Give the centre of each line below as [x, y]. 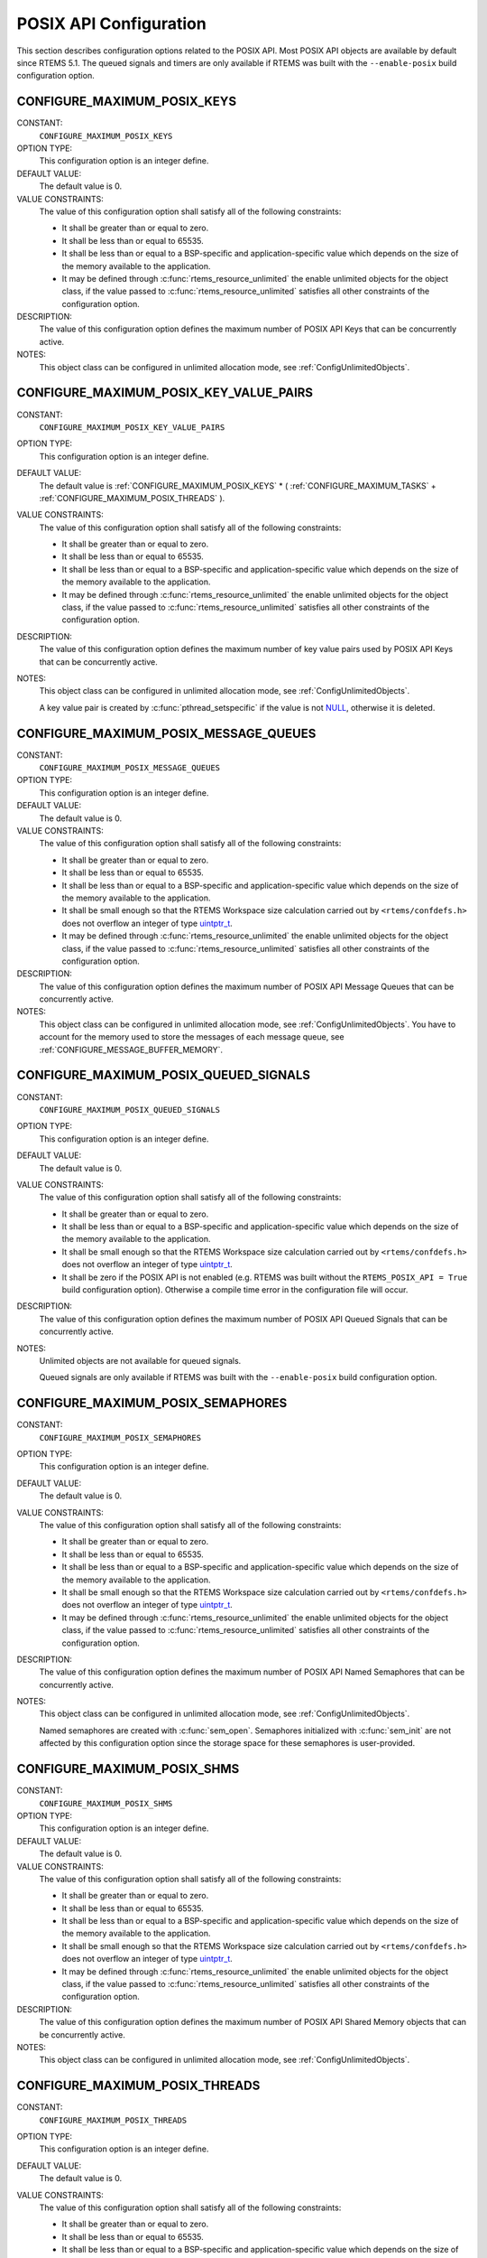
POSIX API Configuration [111, 23]
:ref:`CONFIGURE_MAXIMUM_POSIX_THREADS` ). [132, 498]
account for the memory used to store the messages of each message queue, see [192, 1037]
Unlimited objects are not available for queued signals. [140, 1360]
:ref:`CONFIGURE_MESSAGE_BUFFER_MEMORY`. [131, 1050]
